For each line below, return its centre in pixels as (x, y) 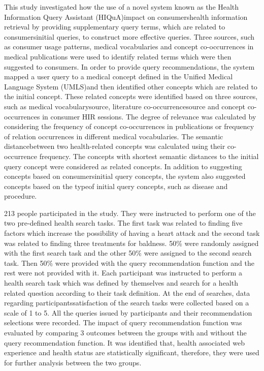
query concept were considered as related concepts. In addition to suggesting (123, 166)
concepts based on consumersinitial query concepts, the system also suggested (125, 176)
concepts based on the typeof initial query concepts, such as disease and (116, 186)
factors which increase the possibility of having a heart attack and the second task (132, 233)
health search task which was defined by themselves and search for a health (121, 283)
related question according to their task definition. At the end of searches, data (127, 292)
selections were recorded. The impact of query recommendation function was (123, 322)
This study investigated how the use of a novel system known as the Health (122, 7)
